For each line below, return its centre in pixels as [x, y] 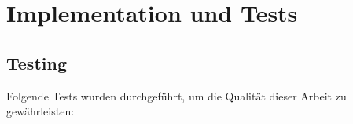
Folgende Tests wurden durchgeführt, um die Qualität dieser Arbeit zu [176, 95]
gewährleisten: [40, 111]
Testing [37, 62]
